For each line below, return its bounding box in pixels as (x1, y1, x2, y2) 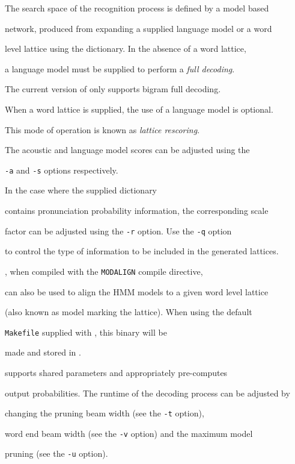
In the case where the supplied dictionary (5, 184, 157, 196)
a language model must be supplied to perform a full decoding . (5, 62, 235, 75)
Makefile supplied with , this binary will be (5, 325, 167, 338)
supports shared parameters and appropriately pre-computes (5, 366, 228, 378)
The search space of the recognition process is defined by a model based (5, 2, 269, 14)
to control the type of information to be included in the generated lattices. (5, 245, 279, 257)
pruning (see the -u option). (5, 447, 108, 460)
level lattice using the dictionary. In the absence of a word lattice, (5, 42, 246, 55)
